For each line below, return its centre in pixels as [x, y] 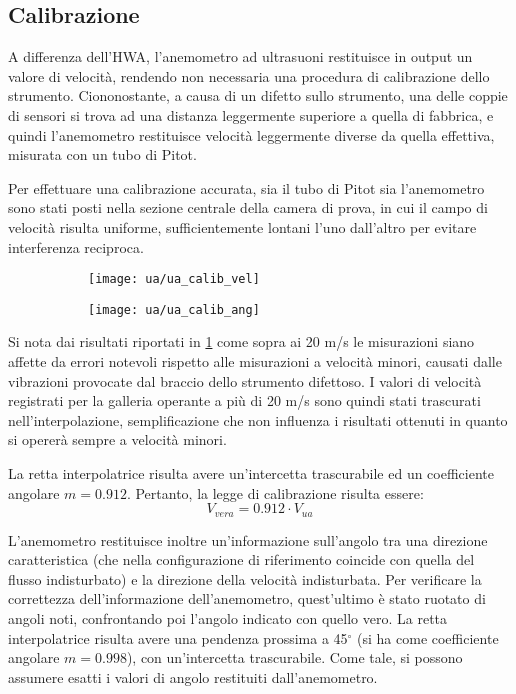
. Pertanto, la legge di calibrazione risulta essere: [275, 492]
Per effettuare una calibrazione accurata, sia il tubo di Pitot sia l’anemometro [246, 187]
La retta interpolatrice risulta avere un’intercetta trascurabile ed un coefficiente [251, 473]
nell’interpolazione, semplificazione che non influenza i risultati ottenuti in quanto [258, 419]
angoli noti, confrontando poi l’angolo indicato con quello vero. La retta [228, 618]
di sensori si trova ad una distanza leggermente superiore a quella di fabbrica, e [251, 114]
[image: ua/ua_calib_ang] [174, 309]
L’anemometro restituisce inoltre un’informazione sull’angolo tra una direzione [248, 539]
